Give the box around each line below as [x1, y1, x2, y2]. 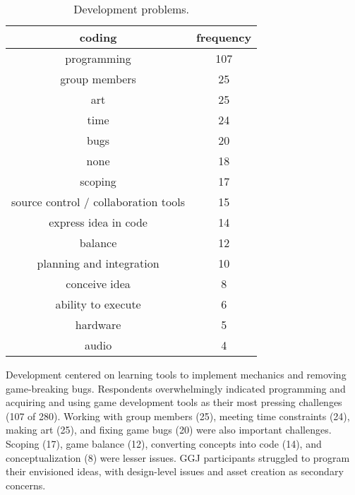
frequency [196, 29, 252, 45]
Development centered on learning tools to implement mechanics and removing [6, 367, 347, 381]
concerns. [6, 477, 46, 492]
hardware [75, 316, 121, 333]
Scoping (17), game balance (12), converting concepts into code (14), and [6, 436, 322, 451]
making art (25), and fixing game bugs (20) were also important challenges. [6, 422, 332, 437]
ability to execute [55, 296, 141, 312]
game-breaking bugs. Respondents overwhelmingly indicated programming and [6, 381, 346, 395]
